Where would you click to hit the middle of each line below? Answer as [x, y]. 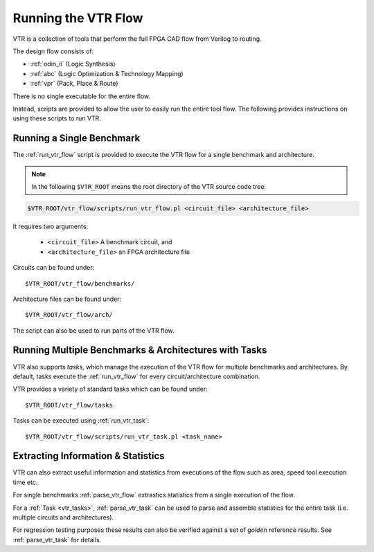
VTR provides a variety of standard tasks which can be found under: [110, 389]
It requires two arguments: [51, 226]
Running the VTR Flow [78, 18]
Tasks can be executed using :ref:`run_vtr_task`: [81, 421]
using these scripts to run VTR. [57, 118]
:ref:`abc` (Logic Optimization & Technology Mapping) [107, 73]
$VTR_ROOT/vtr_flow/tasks [69, 405]
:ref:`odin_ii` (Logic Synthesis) [73, 64]
